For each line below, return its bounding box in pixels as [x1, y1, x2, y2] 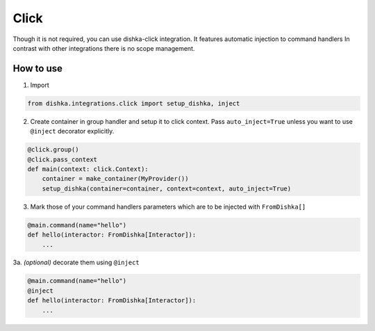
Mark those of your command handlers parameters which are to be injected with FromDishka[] [30, 202, 306, 211]
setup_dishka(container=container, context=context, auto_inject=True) [42, 184, 292, 193]
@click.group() [27, 146, 79, 154]
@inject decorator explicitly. [30, 127, 115, 136]
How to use [12, 63, 62, 74]
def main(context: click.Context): [27, 165, 149, 173]
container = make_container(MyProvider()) [42, 175, 189, 183]
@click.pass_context [27, 155, 97, 163]
